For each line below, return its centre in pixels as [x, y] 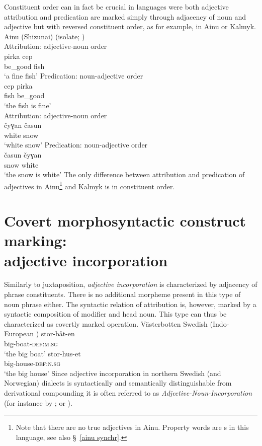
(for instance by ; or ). [38, 402]
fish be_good [24, 95]
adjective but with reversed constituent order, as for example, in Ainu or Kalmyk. [130, 26]
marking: [35, 240]
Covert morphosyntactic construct [125, 221]
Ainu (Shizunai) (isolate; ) [45, 36]
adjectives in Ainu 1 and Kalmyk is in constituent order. [90, 185]
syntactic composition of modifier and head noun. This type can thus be [115, 314]
